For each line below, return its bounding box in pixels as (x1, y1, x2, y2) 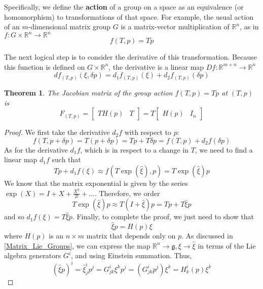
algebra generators (4, 250, 61, 261)
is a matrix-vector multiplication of (121, 21, 230, 32)
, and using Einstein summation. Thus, (71, 250, 192, 261)
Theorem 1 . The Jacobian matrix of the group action (4, 87, 173, 98)
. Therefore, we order (94, 187, 160, 198)
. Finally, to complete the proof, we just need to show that (72, 211, 254, 222)
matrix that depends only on (86, 230, 176, 241)
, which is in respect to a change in (80, 144, 189, 155)
